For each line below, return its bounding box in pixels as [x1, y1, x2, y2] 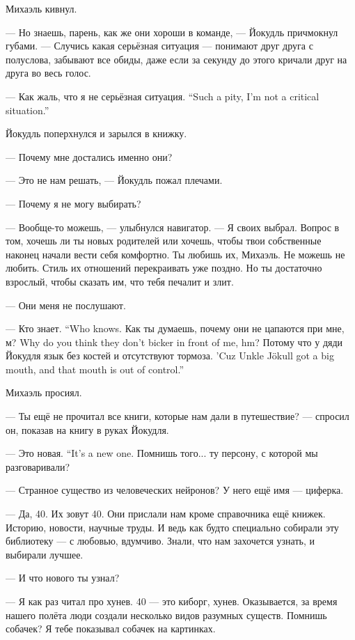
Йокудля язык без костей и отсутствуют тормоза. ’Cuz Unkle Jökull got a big [6, 348, 334, 363]
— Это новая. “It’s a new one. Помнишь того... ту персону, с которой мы [6, 446, 318, 460]
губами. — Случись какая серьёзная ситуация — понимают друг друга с [6, 38, 313, 53]
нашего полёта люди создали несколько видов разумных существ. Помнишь [6, 607, 327, 622]
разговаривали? [6, 459, 70, 474]
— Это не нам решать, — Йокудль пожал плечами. [6, 173, 223, 187]
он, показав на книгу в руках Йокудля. [6, 422, 169, 437]
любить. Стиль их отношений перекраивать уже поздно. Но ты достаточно [6, 260, 322, 275]
